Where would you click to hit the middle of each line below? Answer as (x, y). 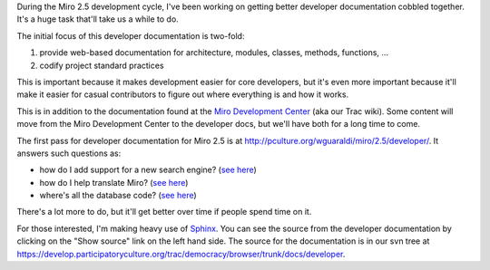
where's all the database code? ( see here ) (118, 196)
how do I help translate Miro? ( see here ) (114, 182)
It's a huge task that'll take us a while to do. (98, 19)
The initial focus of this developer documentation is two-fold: (131, 35)
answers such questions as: (69, 153)
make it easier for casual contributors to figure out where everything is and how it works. (183, 94)
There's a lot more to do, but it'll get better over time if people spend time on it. (164, 212)
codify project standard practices (102, 65)
